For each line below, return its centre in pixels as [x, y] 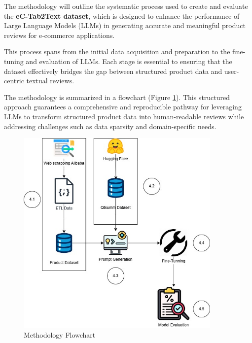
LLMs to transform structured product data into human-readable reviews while [124, 116]
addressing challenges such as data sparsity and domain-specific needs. [110, 126]
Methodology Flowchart [60, 335]
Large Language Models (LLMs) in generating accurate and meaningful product [125, 25]
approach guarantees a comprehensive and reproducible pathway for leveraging [123, 107]
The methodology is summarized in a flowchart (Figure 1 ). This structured [117, 97]
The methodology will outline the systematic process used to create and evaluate [126, 6]
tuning [14, 61]
